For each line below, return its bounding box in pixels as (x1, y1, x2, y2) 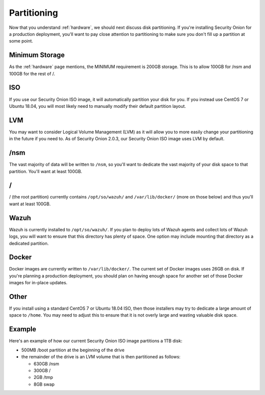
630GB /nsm (33, 361, 59, 367)
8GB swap (33, 381, 55, 387)
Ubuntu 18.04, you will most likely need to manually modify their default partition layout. (9, 103, 186, 109)
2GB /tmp (33, 374, 53, 380)
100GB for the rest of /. (9, 71, 55, 76)
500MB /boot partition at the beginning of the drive (21, 347, 125, 353)
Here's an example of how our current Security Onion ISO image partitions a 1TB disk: (9, 338, 183, 344)
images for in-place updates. (9, 280, 68, 286)
